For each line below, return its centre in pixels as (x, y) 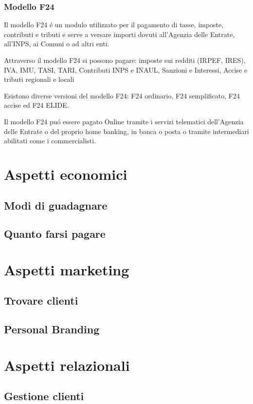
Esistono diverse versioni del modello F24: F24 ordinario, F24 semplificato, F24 (122, 95)
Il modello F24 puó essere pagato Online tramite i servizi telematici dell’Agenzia (124, 121)
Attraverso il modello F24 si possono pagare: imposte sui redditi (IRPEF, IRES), (125, 60)
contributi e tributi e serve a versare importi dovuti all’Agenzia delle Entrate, (119, 34)
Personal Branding (52, 329)
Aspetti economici (66, 174)
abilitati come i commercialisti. (50, 141)
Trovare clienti (41, 300)
